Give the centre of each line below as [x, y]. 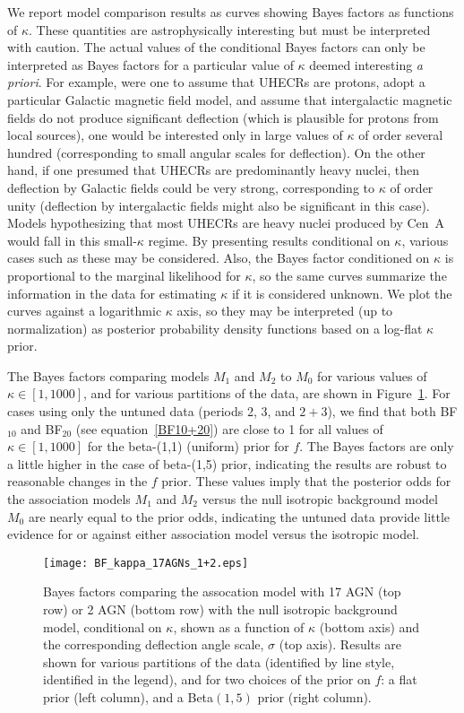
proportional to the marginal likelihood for [124, 275]
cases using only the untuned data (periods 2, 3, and [151, 411]
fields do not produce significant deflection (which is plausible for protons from [223, 117]
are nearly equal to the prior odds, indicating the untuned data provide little [239, 516]
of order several [401, 135]
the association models [69, 499]
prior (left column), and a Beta [129, 697]
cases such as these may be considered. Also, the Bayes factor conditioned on [219, 258]
